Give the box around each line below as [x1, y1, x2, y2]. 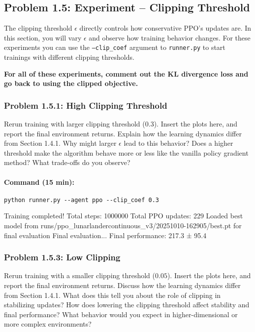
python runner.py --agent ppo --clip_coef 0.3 [4, 196, 159, 204]
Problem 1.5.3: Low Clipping [4, 251, 121, 263]
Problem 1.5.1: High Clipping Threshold [4, 99, 167, 111]
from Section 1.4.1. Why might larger [4, 138, 117, 148]
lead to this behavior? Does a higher [124, 138, 233, 148]
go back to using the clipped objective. [4, 78, 138, 88]
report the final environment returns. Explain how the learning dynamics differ [4, 128, 242, 138]
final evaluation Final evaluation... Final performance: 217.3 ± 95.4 [4, 230, 207, 240]
